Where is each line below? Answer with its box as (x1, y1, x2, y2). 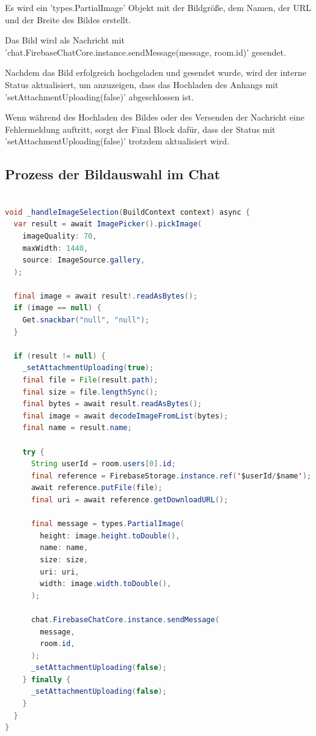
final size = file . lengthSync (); (22, 387, 158, 396)
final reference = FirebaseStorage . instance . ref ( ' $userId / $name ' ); (31, 471, 312, 480)
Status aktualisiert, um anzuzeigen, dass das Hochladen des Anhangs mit (5, 78, 279, 91)
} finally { (22, 675, 71, 684)
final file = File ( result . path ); (22, 376, 158, 385)
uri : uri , (40, 567, 79, 576)
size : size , (40, 555, 89, 564)
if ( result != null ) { (13, 351, 106, 360)
